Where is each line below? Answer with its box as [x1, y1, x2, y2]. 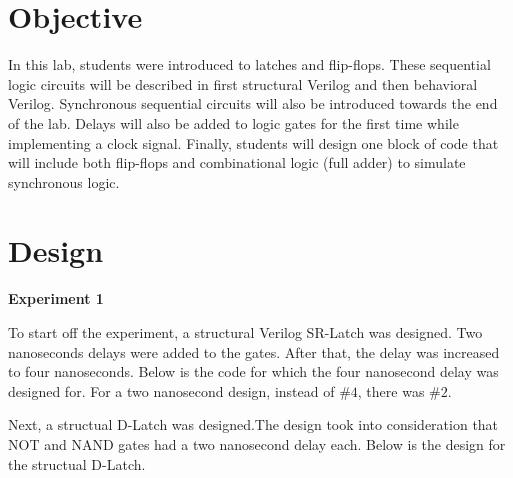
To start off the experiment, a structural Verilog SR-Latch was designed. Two [8, 322, 483, 342]
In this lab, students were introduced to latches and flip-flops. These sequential [8, 54, 491, 75]
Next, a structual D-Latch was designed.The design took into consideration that [8, 414, 499, 435]
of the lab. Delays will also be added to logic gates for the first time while [8, 112, 459, 133]
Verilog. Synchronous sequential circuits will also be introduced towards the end [8, 93, 498, 114]
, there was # [357, 380, 441, 401]
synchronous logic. [8, 171, 120, 192]
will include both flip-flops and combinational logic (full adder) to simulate [8, 152, 466, 173]
